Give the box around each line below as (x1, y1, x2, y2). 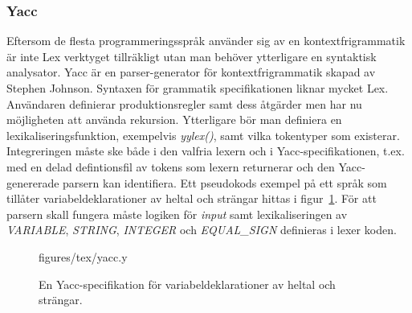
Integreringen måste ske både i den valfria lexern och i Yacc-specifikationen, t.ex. (6, 142, 405, 159)
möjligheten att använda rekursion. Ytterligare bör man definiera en (6, 111, 342, 128)
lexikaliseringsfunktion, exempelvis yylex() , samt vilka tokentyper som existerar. (6, 126, 400, 143)
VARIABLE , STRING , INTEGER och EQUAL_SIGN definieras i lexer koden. (6, 221, 397, 238)
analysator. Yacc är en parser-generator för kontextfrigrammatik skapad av (6, 64, 376, 80)
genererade (6, 174, 59, 191)
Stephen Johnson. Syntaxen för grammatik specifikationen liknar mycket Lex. (6, 80, 389, 96)
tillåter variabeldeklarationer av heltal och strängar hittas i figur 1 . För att (6, 190, 377, 207)
